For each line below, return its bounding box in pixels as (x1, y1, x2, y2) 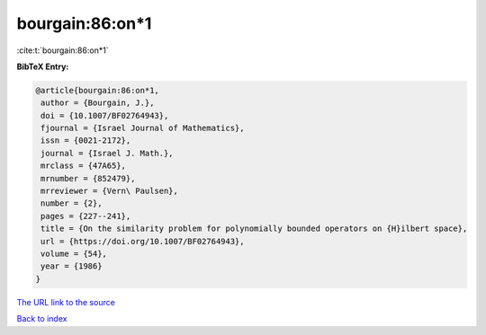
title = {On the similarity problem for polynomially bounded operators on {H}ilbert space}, (40, 224, 468, 234)
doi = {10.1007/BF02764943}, (40, 110, 169, 120)
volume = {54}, (40, 249, 108, 259)
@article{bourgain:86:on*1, (35, 85, 159, 95)
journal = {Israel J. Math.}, (40, 148, 175, 158)
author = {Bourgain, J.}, (40, 98, 155, 108)
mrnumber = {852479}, (40, 173, 136, 183)
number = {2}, (40, 198, 103, 208)
